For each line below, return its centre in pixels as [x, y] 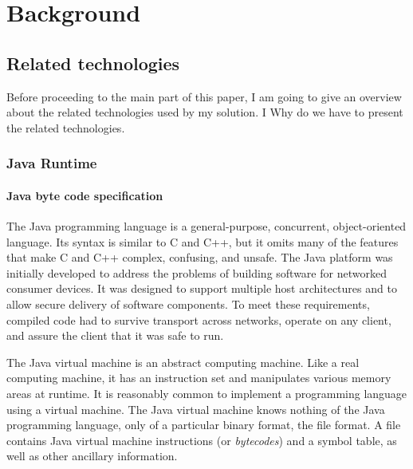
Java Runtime [52, 163]
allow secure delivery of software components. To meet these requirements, [188, 303]
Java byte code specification [85, 195]
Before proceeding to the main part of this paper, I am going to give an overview [204, 96]
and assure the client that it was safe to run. [115, 335]
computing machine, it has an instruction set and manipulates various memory [199, 378]
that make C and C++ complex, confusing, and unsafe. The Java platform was [200, 257]
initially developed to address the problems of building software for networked [197, 272]
